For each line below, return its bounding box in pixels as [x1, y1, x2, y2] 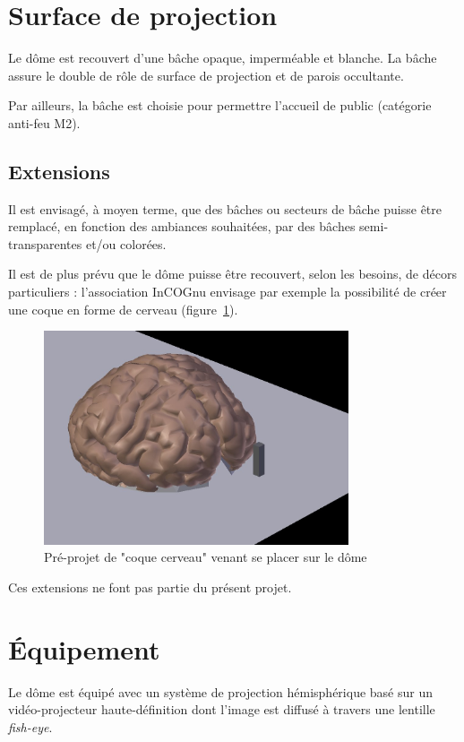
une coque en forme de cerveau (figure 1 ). [8, 299, 238, 318]
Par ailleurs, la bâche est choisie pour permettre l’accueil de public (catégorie [8, 96, 432, 115]
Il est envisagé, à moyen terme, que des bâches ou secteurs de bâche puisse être [8, 199, 442, 218]
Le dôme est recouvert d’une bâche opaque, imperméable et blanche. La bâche [8, 48, 437, 67]
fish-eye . [8, 717, 53, 736]
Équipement [8, 630, 160, 667]
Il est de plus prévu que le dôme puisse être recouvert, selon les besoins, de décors [8, 264, 457, 283]
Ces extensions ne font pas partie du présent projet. [8, 578, 292, 596]
